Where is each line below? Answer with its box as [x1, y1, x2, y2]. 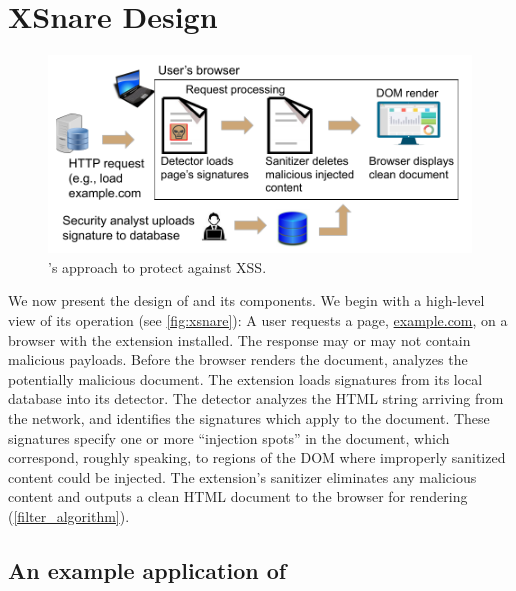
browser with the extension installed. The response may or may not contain [8, 329, 471, 350]
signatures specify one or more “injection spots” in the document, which [8, 427, 450, 448]
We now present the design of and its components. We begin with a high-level [8, 290, 485, 311]
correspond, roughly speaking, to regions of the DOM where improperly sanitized [8, 447, 506, 468]
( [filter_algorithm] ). [8, 505, 130, 526]
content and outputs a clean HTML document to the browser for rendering [8, 486, 468, 507]
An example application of [8, 554, 287, 585]
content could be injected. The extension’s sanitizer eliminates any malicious [8, 466, 477, 487]
